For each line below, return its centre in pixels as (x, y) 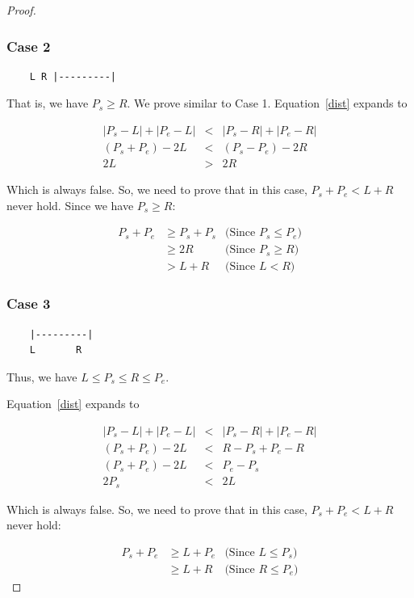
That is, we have (48, 103)
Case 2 (29, 46)
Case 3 (29, 303)
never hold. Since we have (70, 205)
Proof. (21, 10)
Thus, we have (42, 376)
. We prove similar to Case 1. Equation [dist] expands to (267, 103)
